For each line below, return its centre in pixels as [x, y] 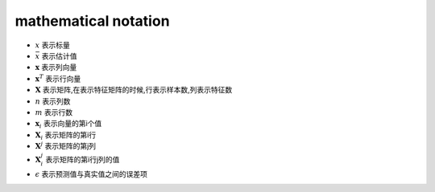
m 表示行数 [54, 112]
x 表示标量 [52, 45]
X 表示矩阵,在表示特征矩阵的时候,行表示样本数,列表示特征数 [134, 90]
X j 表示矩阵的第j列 [66, 146]
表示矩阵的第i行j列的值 [83, 160]
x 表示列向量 [56, 67]
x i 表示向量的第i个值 [68, 125]
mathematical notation [92, 21]
